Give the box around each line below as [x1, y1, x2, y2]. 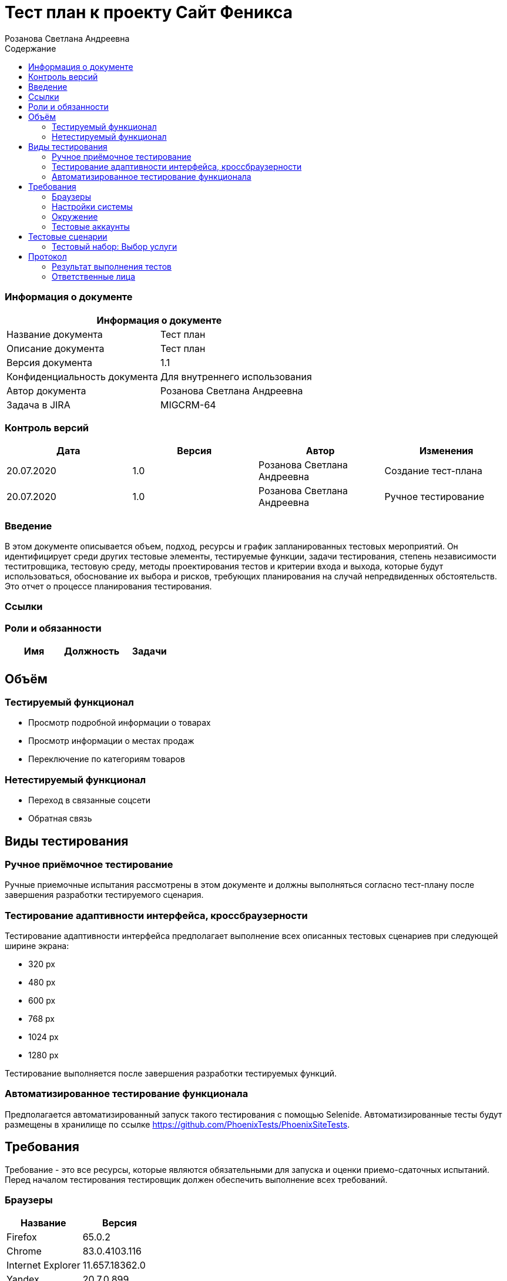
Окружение [52, 211, 98, 222]
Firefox [6, 1231, 37, 1243]
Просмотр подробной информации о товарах [28, 717, 211, 728]
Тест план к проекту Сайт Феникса [5, 2, 293, 22]
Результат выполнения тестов [52, 261, 172, 271]
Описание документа [6, 342, 105, 354]
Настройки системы [52, 201, 133, 212]
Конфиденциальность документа [6, 370, 158, 383]
